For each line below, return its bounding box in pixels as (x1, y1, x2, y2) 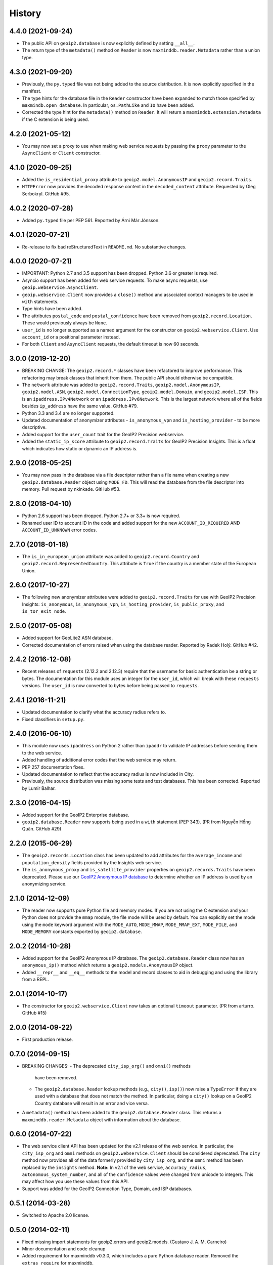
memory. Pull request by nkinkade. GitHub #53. (22, 486, 121, 492)
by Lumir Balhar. (22, 785, 56, 791)
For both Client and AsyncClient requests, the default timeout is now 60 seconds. (22, 341, 200, 347)
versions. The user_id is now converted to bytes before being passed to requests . (22, 683, 199, 689)
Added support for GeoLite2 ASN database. (22, 635, 113, 641)
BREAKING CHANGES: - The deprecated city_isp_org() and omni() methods (22, 1063, 191, 1069)
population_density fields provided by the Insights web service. (22, 859, 162, 865)
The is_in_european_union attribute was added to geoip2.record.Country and (22, 553, 199, 559)
